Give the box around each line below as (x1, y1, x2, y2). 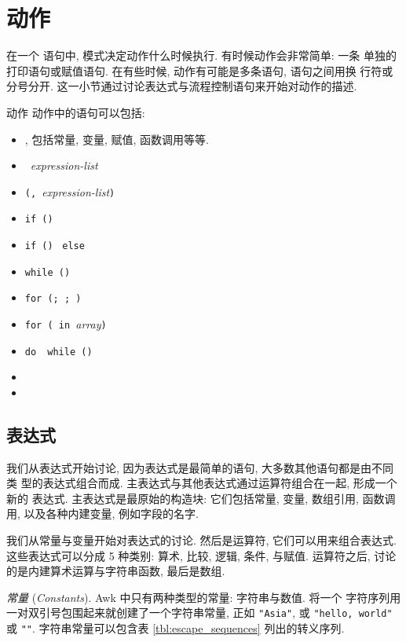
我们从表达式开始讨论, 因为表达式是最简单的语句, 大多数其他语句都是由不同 (6, 459, 394, 475)
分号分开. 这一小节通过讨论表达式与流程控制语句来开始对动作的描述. (6, 78, 357, 94)
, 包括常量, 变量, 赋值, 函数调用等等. (24, 130, 209, 147)
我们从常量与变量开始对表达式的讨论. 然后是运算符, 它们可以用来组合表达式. (6, 532, 397, 548)
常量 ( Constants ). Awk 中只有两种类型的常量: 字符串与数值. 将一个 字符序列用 (6, 589, 401, 605)
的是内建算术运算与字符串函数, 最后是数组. (6, 563, 225, 579)
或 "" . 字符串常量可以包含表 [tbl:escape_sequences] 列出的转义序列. (6, 620, 345, 636)
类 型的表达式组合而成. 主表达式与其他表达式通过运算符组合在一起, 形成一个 (6, 475, 397, 491)
